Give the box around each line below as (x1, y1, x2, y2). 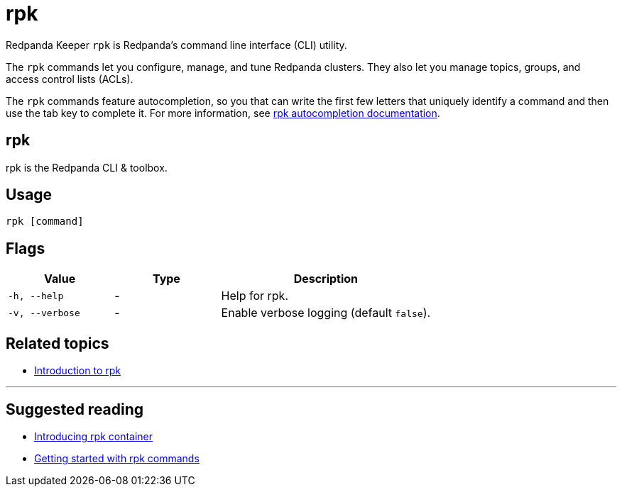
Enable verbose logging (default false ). (221, 306, 431, 320)
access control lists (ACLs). (6, 72, 133, 85)
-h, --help (8, 290, 64, 301)
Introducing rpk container (34, 430, 153, 442)
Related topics (6, 334, 109, 352)
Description (293, 272, 359, 286)
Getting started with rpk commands (34, 452, 200, 464)
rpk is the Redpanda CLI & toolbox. (6, 161, 168, 174)
